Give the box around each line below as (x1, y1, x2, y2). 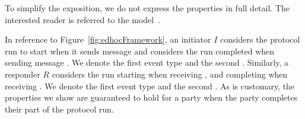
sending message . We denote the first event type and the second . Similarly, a (5, 56, 288, 69)
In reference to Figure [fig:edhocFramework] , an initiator (5, 33, 211, 46)
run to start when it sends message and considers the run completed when (5, 44, 275, 57)
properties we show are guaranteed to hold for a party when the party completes (5, 91, 298, 104)
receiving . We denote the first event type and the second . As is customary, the (5, 79, 295, 92)
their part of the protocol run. (5, 102, 114, 115)
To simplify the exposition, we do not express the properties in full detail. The (5, 2, 290, 14)
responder (5, 67, 40, 80)
